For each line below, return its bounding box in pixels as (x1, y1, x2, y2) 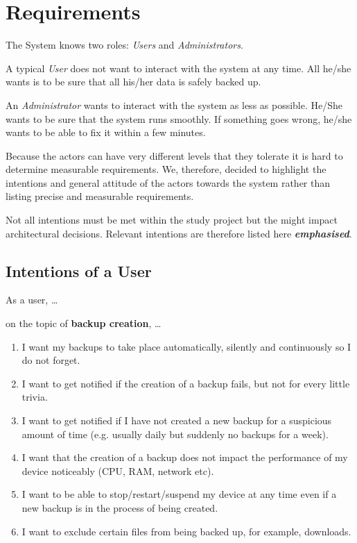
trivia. (21, 390, 48, 404)
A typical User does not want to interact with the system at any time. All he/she (6, 60, 351, 75)
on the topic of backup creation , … (6, 316, 162, 331)
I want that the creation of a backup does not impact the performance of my (21, 450, 348, 465)
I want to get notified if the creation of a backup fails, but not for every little (21, 376, 350, 390)
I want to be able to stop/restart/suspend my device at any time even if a (21, 487, 337, 501)
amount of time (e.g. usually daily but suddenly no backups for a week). (21, 426, 329, 441)
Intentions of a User (6, 260, 152, 281)
